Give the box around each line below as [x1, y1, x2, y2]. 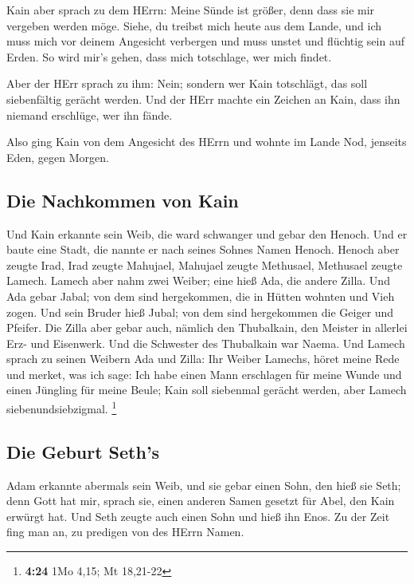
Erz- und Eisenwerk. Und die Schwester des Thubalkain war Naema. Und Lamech [6, 334, 405, 351]
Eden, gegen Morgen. [6, 148, 109, 165]
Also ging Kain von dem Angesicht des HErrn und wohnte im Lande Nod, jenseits [6, 133, 407, 150]
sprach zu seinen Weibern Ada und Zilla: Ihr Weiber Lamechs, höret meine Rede [6, 350, 400, 367]
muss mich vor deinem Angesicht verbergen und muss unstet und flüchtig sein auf [6, 33, 404, 49]
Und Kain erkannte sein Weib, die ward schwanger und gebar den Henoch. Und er [6, 225, 408, 242]
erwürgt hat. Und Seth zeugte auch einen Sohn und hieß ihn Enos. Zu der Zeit [6, 507, 390, 524]
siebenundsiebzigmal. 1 [6, 398, 117, 416]
